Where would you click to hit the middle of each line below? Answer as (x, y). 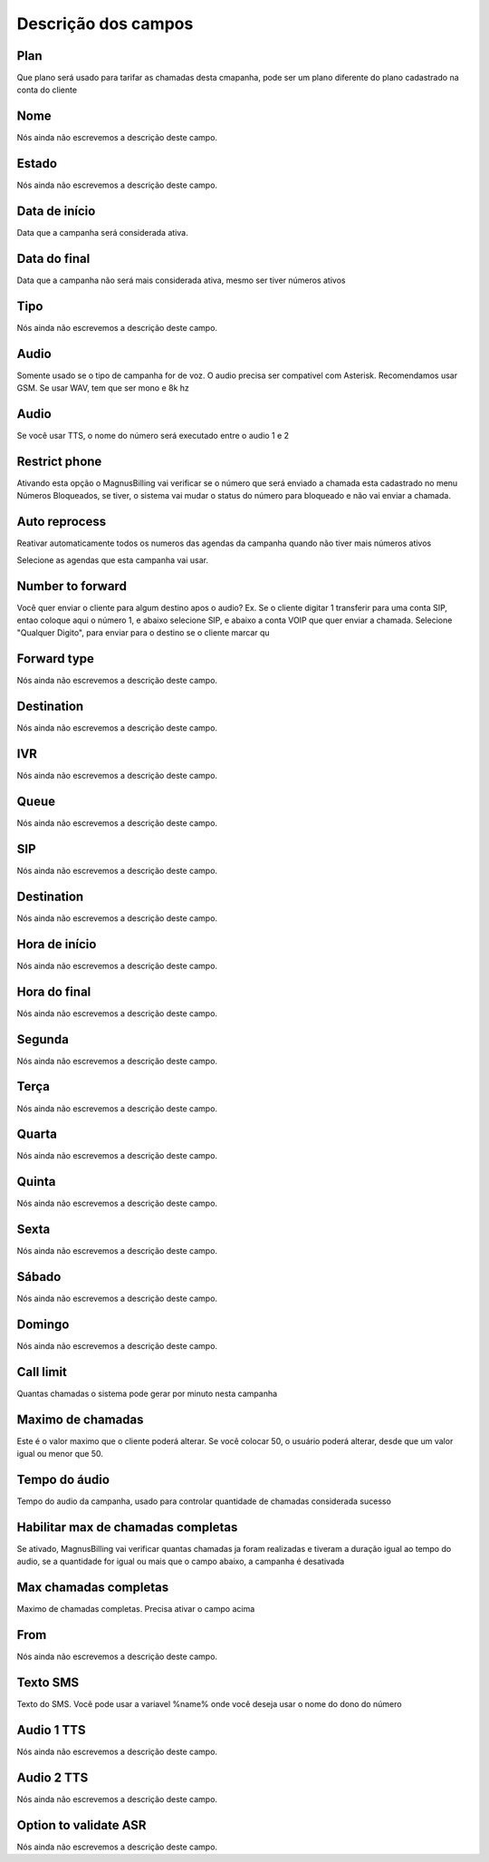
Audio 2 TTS (53, 1777)
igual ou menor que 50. (60, 1454)
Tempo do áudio (63, 1480)
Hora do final (54, 991)
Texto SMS (48, 1683)
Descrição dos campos (105, 24)
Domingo (43, 1324)
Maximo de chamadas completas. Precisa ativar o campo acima (136, 1609)
